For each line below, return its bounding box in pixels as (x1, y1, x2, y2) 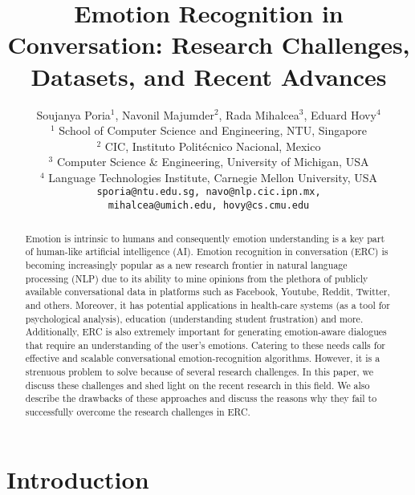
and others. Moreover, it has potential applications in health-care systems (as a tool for (25, 298, 390, 311)
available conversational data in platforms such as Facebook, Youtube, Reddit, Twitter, (25, 285, 390, 298)
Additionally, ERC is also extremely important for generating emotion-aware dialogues (25, 325, 387, 339)
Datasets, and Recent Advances (31, 59, 387, 92)
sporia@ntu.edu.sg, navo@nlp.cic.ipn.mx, (96, 186, 321, 198)
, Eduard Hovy (303, 106, 376, 123)
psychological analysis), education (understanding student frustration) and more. (25, 311, 364, 325)
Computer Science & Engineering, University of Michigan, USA (56, 153, 369, 170)
